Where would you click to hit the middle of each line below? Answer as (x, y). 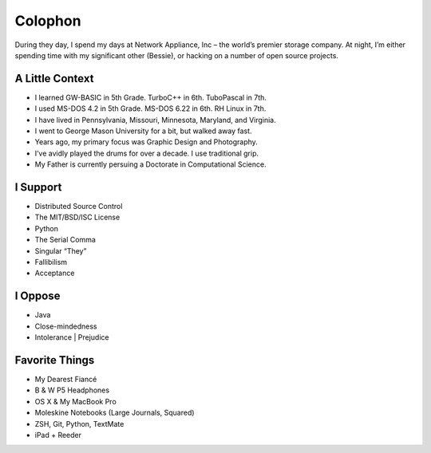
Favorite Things (55, 360)
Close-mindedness (66, 326)
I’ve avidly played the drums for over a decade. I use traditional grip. (147, 153)
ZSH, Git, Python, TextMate (79, 423)
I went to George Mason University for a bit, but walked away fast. (143, 131)
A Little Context (54, 79)
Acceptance (55, 273)
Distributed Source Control (79, 207)
